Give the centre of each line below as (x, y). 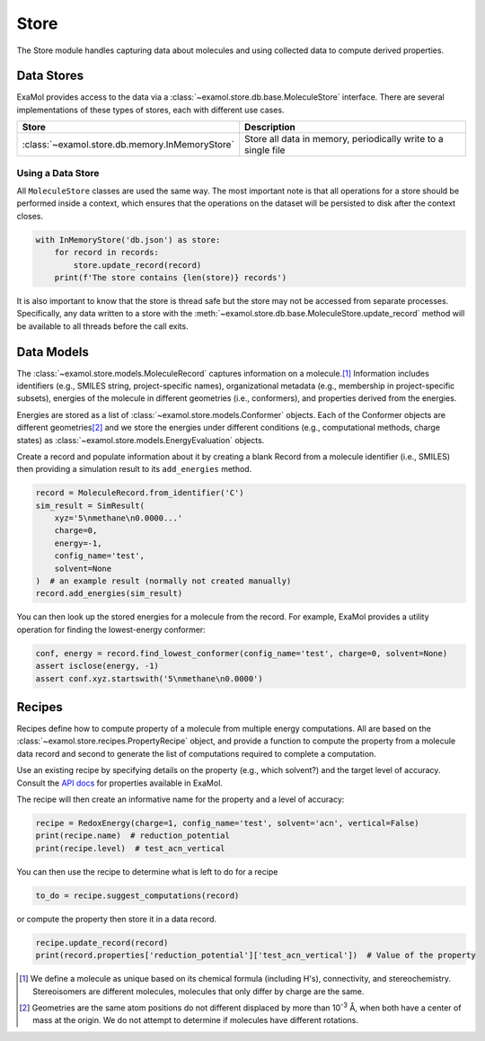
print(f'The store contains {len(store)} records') (171, 277)
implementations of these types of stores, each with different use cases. (150, 110)
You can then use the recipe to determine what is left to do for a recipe (147, 871)
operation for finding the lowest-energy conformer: (111, 629)
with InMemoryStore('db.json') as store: (128, 240)
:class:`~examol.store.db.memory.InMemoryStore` (128, 145)
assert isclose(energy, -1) (97, 666)
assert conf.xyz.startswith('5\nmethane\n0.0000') (150, 678)
